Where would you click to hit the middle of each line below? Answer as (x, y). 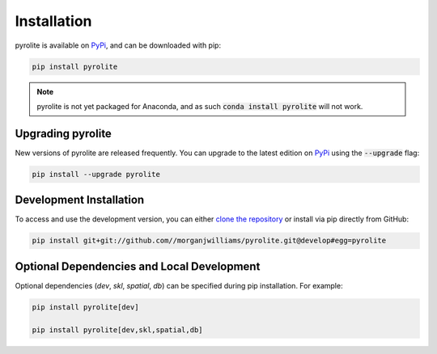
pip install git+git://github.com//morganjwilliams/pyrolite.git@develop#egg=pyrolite (209, 241)
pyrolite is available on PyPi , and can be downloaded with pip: (118, 45)
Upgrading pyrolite (64, 133)
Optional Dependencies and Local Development (138, 266)
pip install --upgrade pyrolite (96, 174)
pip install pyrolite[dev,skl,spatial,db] (117, 330)
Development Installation (80, 200)
